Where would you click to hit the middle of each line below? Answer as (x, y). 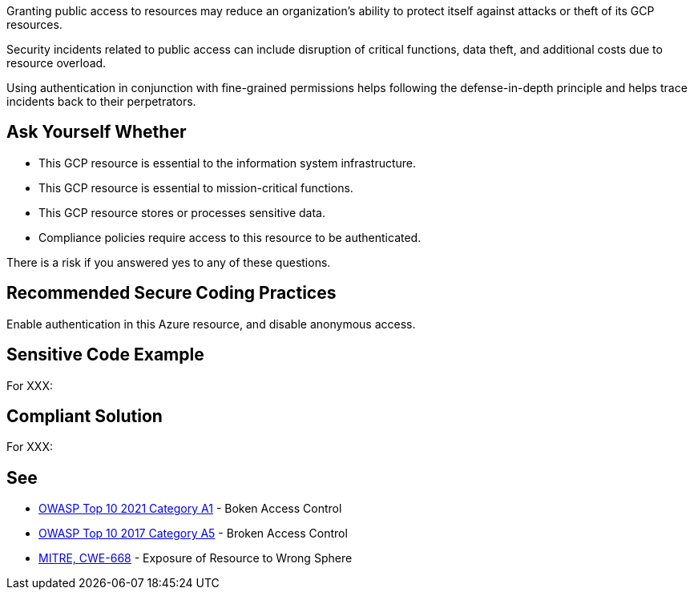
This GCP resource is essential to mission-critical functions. (196, 187)
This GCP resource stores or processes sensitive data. (182, 212)
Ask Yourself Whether (97, 132)
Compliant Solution (85, 416)
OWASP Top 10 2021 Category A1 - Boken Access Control (190, 509)
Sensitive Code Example (105, 355)
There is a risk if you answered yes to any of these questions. (169, 262)
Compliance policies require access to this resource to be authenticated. (230, 237)
